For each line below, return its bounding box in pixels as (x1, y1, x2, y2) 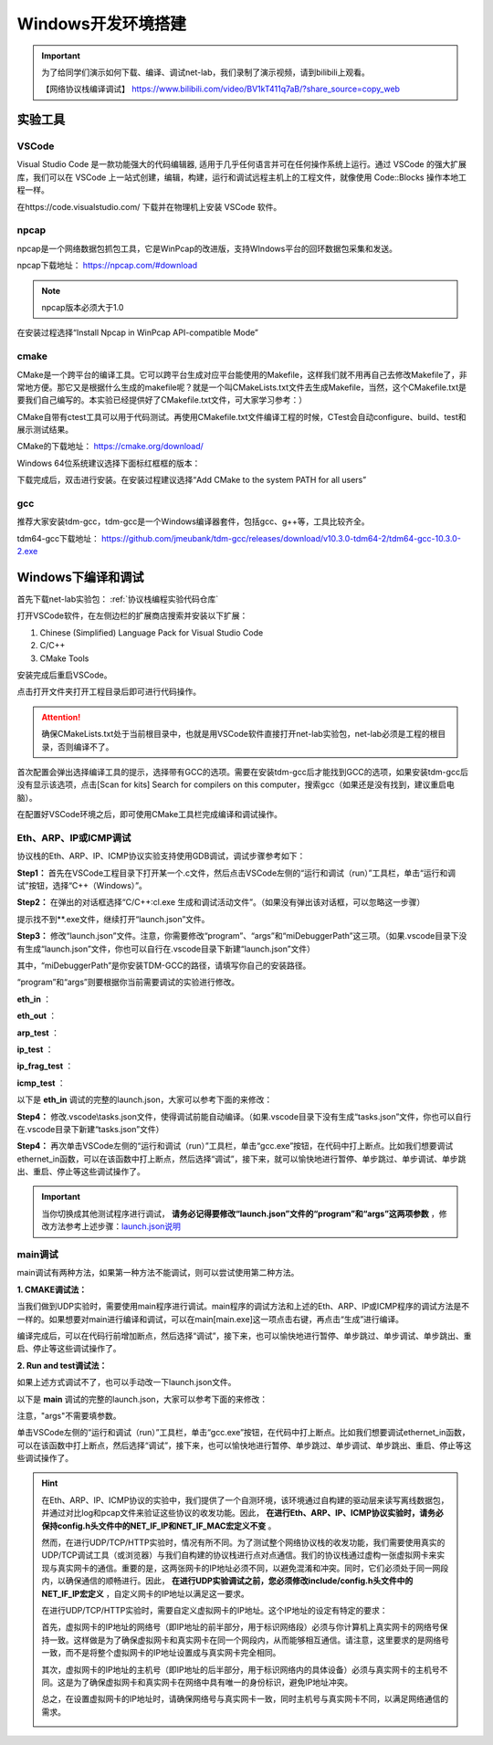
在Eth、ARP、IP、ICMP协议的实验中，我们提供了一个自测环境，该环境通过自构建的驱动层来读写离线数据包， (41, 1494, 449, 1506)
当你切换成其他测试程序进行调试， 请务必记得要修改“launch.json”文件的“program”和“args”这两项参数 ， (41, 1208, 440, 1219)
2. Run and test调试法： (16, 1360, 108, 1371)
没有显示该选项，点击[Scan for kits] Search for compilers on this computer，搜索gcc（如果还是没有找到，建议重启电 (16, 779, 456, 790)
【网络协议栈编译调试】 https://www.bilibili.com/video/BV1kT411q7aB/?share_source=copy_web (41, 83, 401, 95)
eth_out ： (16, 1010, 58, 1022)
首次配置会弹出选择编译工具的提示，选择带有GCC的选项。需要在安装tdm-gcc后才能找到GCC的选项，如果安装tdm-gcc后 (16, 766, 469, 777)
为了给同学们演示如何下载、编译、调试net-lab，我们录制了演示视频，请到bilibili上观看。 (41, 67, 370, 78)
